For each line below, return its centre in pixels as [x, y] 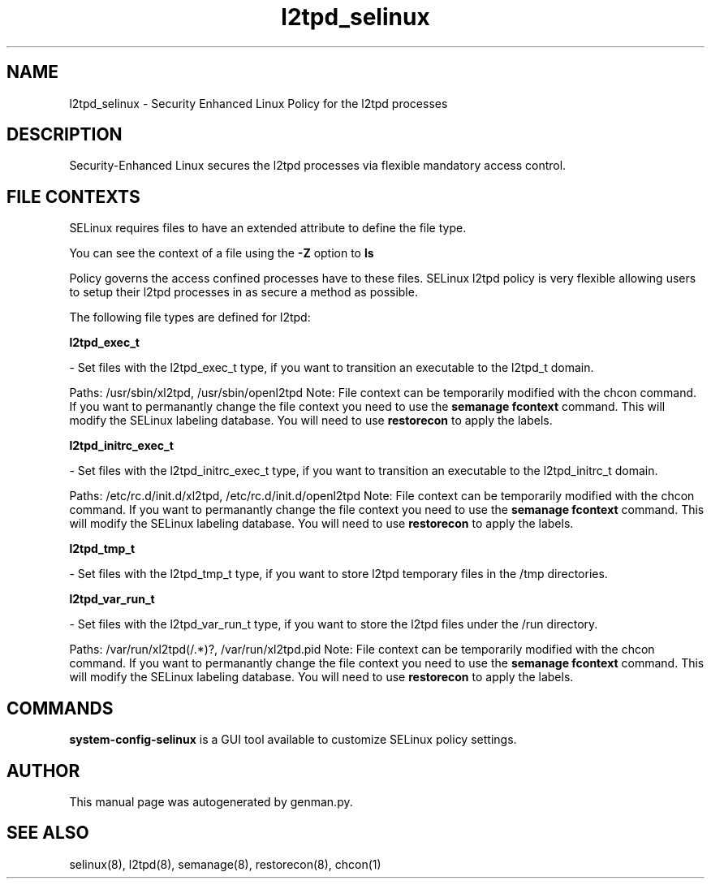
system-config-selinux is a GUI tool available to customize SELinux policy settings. [293, 740]
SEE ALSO [48, 833]
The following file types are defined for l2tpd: [190, 317]
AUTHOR [43, 771]
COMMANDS [60, 708]
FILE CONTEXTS [73, 196]
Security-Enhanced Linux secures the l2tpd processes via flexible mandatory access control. [318, 166]
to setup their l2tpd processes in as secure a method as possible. [243, 292]
